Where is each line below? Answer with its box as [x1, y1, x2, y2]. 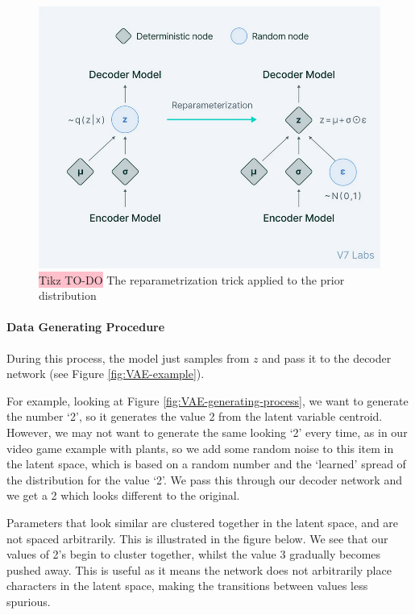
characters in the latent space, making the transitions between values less [6, 577, 368, 594]
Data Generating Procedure [6, 318, 165, 335]
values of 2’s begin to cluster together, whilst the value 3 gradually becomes [6, 546, 381, 563]
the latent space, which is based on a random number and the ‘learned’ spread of [6, 455, 406, 472]
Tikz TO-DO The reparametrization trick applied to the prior [39, 271, 345, 288]
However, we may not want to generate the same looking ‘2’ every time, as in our [6, 424, 408, 441]
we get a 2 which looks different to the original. [6, 487, 240, 504]
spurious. [6, 592, 51, 609]
